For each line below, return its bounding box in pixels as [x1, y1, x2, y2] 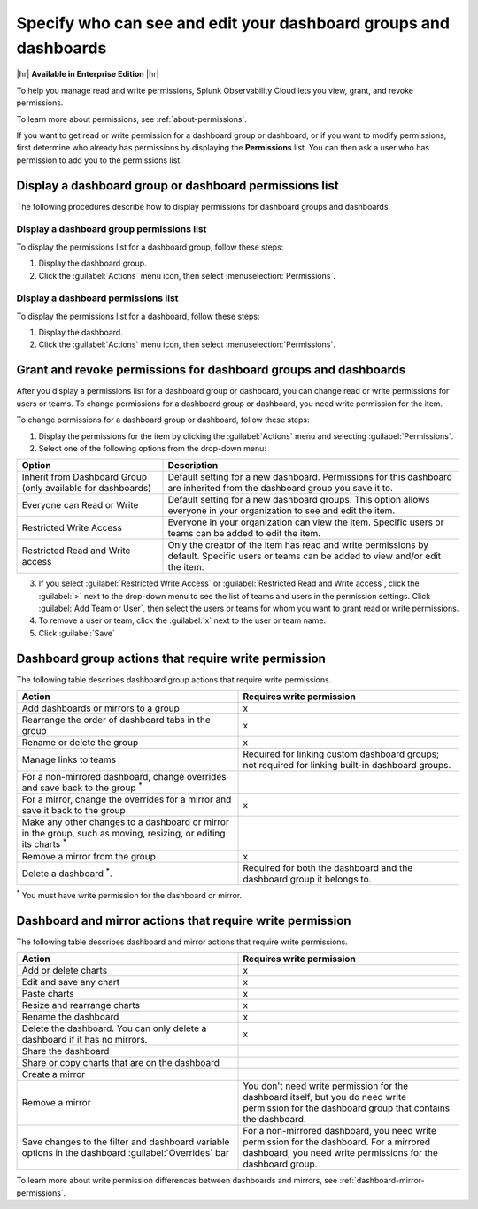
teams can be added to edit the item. [167, 527, 321, 540]
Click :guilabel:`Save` [38, 628, 115, 638]
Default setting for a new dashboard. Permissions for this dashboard [167, 471, 453, 483]
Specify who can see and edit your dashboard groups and [16, 13, 451, 33]
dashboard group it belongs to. [243, 873, 372, 885]
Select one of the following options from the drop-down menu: [38, 443, 267, 453]
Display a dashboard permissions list [16, 292, 179, 304]
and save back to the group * [21, 780, 143, 794]
